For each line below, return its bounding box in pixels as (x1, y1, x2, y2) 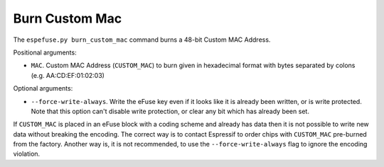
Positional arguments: (13, 48, 78, 57)
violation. (13, 149, 41, 159)
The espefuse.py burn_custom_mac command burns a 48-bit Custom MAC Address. (13, 35, 271, 44)
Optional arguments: (13, 84, 73, 93)
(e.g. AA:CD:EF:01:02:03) (31, 71, 105, 79)
